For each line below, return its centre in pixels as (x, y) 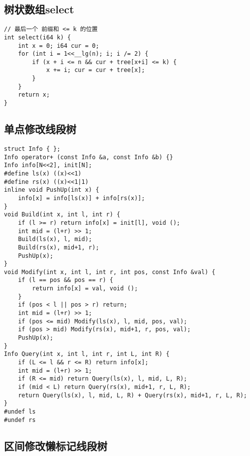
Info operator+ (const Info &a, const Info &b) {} (89, 157)
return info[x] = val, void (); (85, 289)
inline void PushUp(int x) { (52, 190)
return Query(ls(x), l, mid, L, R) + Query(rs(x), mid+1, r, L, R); (132, 395)
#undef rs (20, 420)
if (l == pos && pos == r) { (65, 280)
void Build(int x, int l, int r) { (62, 215)
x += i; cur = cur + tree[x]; (95, 70)
